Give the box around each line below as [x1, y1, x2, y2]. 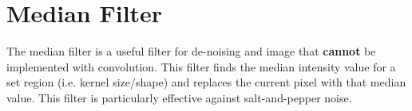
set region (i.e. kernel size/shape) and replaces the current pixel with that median [6, 74, 406, 90]
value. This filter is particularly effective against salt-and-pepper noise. [6, 89, 352, 105]
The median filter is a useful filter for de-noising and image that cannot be [6, 43, 376, 59]
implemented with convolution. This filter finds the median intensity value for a [6, 58, 396, 75]
